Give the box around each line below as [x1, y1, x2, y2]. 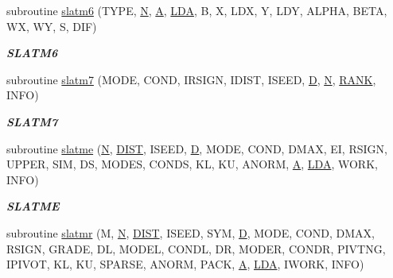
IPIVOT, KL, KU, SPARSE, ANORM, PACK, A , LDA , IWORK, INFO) [6, 256, 364, 272]
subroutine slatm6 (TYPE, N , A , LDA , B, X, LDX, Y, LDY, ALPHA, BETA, [6, 2, 387, 18]
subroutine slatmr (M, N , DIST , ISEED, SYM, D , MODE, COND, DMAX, [6, 224, 375, 241]
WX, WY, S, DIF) [6, 17, 97, 34]
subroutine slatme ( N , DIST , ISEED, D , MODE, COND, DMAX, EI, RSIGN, [6, 140, 387, 156]
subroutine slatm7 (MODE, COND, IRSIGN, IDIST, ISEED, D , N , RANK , [6, 71, 376, 87]
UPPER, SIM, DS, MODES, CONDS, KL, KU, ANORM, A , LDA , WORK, [6, 156, 378, 172]
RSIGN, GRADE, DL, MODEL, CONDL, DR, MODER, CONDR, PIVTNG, [6, 240, 386, 257]
